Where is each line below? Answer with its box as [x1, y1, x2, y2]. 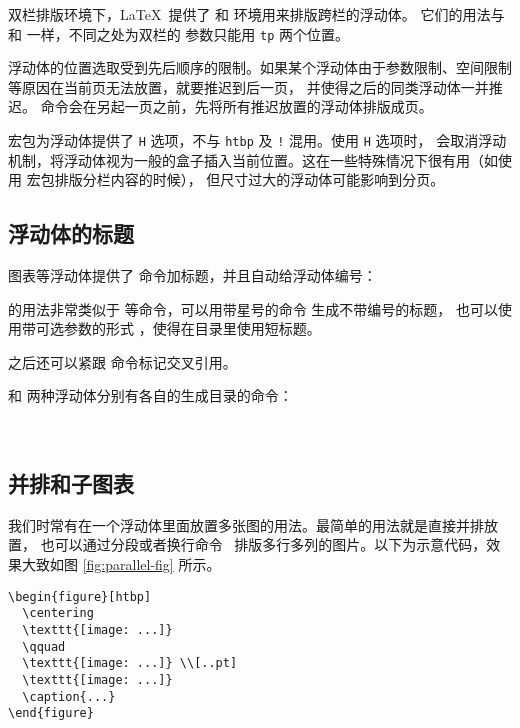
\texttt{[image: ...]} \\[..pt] [22, 656, 238, 671]
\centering [22, 606, 94, 621]
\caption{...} [22, 689, 116, 704]
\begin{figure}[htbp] [8, 589, 152, 604]
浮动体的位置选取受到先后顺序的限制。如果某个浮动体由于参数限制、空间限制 [8, 57, 512, 78]
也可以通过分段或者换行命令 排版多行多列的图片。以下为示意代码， [40, 534, 487, 555]
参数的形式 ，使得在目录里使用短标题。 [63, 318, 321, 339]
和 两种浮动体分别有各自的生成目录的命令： [8, 385, 293, 406]
